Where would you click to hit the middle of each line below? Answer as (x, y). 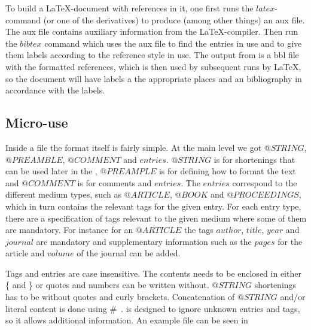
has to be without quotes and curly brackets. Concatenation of (120, 297)
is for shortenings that (254, 159)
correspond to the (265, 182)
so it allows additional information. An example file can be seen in (127, 320)
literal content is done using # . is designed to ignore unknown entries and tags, (153, 308)
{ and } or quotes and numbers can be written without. (107, 285)
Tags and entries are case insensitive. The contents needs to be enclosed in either (153, 273)
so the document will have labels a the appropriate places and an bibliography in (154, 78)
